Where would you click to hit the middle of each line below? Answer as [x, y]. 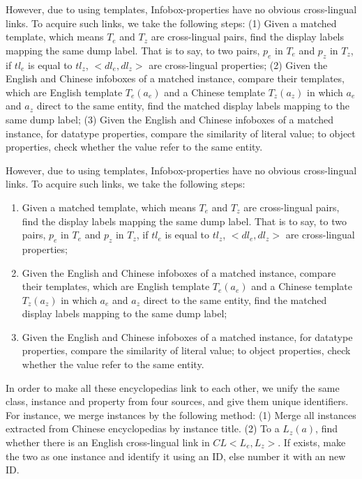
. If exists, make [312, 442]
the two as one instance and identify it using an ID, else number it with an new [176, 456]
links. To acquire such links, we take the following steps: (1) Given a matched [171, 23]
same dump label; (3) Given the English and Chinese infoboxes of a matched [169, 119]
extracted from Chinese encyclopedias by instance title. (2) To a [143, 428]
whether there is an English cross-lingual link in [108, 442]
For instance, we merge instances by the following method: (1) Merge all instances [181, 415]
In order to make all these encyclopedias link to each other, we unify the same [173, 387]
